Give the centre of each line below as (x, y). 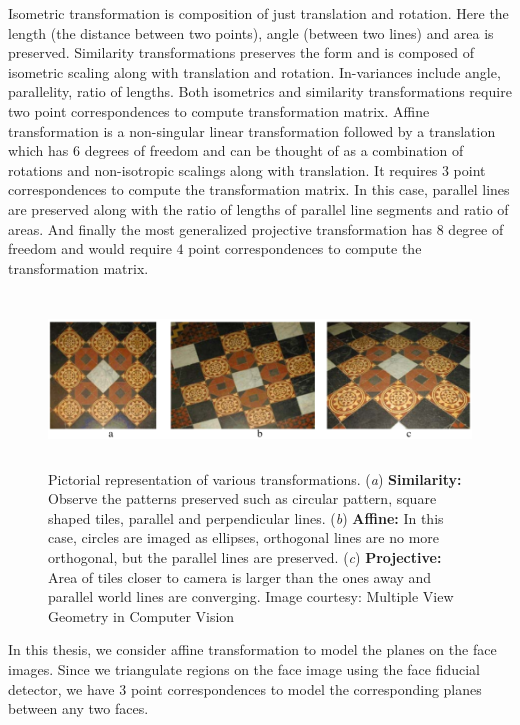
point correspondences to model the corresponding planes (306, 688)
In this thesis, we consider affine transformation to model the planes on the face (252, 649)
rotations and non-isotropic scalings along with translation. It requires (223, 169)
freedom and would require (90, 248)
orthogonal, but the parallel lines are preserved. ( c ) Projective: (245, 557)
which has (38, 150)
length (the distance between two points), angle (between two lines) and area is (251, 32)
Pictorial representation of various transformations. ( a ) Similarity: (255, 478)
